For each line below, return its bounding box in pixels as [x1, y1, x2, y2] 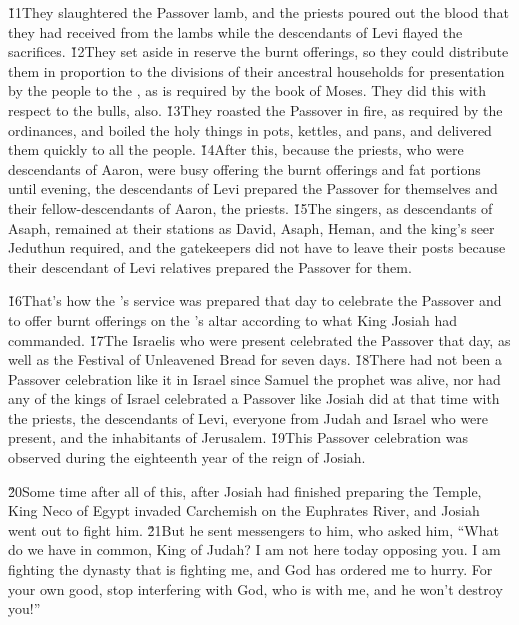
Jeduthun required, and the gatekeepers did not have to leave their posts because [8, 237, 506, 258]
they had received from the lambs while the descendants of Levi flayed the [8, 21, 463, 42]
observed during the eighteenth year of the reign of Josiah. [8, 447, 366, 468]
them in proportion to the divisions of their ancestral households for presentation [8, 60, 505, 81]
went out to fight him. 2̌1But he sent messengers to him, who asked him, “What [8, 519, 499, 540]
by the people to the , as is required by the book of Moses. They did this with [8, 80, 487, 101]
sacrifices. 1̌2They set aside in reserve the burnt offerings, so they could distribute [8, 41, 509, 62]
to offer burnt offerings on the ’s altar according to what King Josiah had [8, 309, 458, 330]
